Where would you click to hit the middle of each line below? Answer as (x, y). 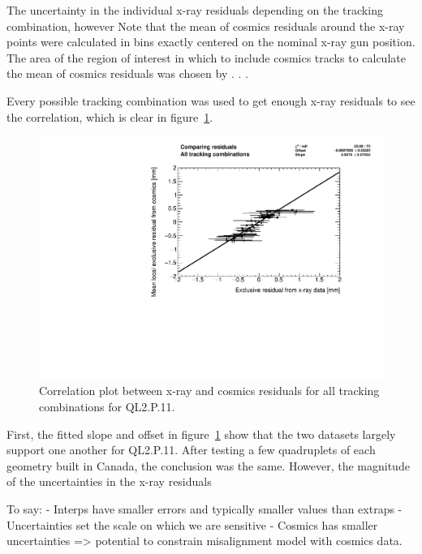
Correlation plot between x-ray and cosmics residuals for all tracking (209, 391)
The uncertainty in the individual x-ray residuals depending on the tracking (195, 10)
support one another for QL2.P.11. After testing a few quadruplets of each (191, 450)
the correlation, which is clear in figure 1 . (110, 116)
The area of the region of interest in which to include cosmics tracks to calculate (206, 57)
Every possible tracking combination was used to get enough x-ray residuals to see (211, 100)
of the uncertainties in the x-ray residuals (109, 481)
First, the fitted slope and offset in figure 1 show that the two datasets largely (201, 434)
